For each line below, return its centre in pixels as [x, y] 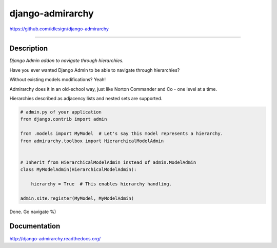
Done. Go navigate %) [33, 212]
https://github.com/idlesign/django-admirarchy [59, 29]
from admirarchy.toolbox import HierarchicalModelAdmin [92, 141]
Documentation [35, 226]
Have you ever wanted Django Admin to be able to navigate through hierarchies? [95, 70]
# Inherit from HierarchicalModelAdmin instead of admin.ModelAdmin [108, 162]
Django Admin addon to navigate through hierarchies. [67, 61]
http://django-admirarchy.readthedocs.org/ [55, 238]
